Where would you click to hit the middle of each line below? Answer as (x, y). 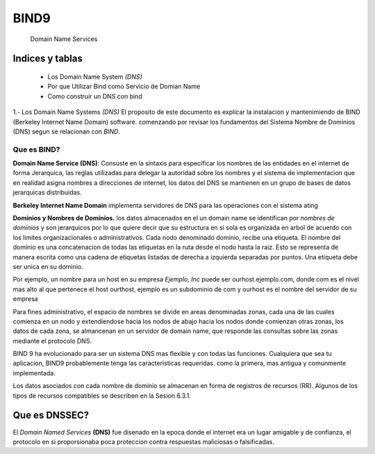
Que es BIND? (36, 149)
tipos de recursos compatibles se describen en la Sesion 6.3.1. (102, 396)
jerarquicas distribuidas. (48, 193)
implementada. (34, 373)
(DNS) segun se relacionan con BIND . (67, 131)
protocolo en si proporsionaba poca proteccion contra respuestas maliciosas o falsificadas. (143, 441)
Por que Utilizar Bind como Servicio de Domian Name (124, 86)
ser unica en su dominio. (48, 266)
